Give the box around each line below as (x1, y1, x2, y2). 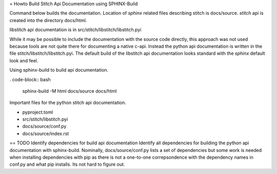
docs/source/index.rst (22, 130, 69, 137)
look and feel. (9, 57, 38, 63)
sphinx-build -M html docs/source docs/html (22, 88, 117, 94)
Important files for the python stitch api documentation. (9, 100, 127, 106)
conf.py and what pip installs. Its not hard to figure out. (9, 161, 125, 167)
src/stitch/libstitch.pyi (22, 116, 68, 122)
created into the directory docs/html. (9, 17, 87, 23)
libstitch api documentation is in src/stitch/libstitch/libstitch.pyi (9, 27, 142, 33)
